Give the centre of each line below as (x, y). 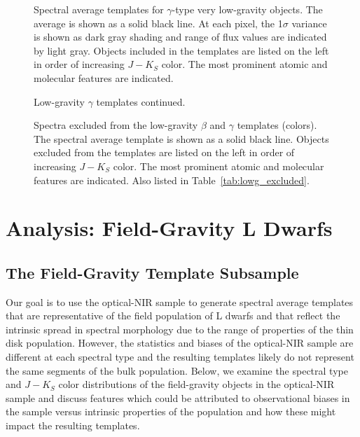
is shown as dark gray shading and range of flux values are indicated (180, 37)
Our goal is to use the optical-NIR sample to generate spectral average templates (180, 301)
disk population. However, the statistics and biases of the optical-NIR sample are (180, 343)
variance (309, 23)
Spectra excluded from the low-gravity (116, 125)
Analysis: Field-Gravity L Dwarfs (169, 228)
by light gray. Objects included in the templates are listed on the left (181, 50)
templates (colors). (277, 125)
